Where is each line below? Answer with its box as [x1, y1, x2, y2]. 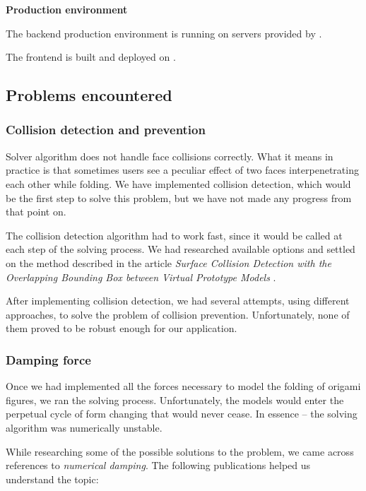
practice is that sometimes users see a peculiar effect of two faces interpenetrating [6, 162, 359, 177]
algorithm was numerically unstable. [6, 420, 163, 434]
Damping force [6, 350, 91, 368]
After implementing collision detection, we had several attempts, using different [6, 293, 350, 308]
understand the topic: [6, 471, 99, 486]
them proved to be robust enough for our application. [6, 321, 237, 336]
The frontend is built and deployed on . [6, 49, 176, 64]
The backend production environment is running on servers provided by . [6, 25, 322, 40]
